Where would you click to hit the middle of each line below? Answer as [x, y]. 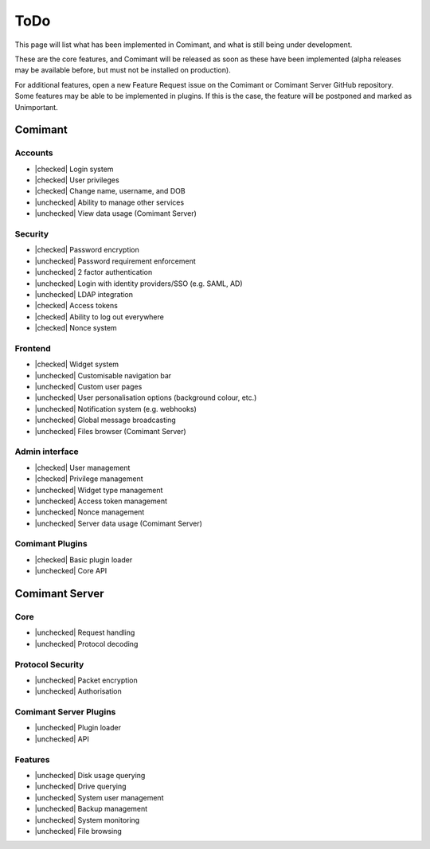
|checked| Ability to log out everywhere [100, 317]
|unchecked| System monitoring [87, 820]
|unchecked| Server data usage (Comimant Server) [119, 523]
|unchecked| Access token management [101, 501]
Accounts [34, 153]
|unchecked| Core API [71, 571]
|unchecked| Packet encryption [86, 680]
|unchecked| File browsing [78, 831]
